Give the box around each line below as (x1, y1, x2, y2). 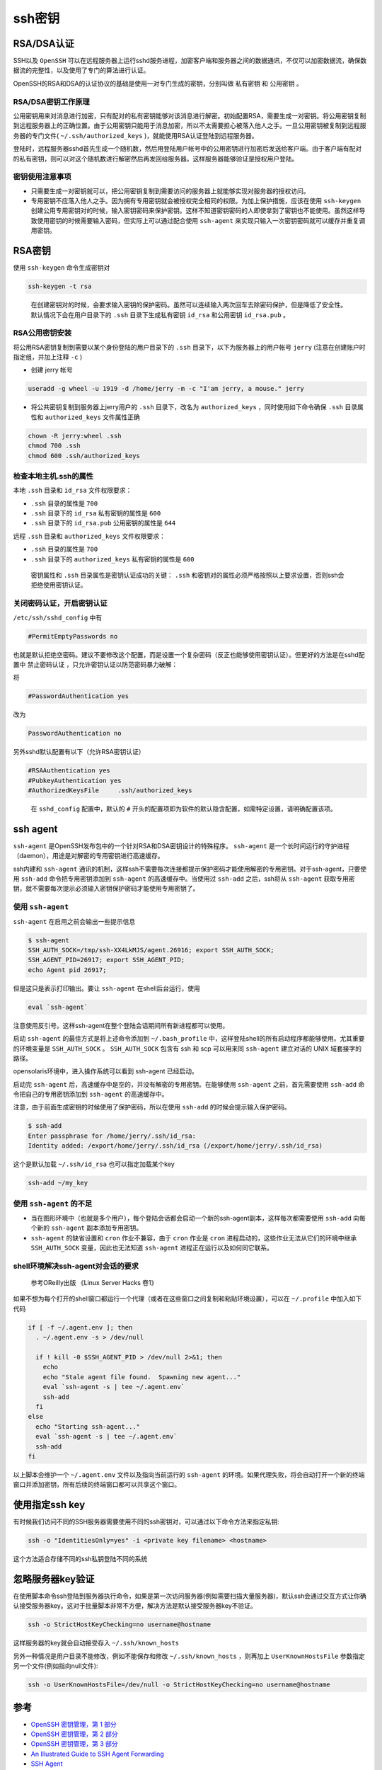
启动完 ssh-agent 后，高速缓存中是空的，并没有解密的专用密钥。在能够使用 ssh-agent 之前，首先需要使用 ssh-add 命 (13, 1080, 365, 1088)
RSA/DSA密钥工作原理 (13, 96, 90, 106)
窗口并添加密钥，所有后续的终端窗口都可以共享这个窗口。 (13, 1480, 180, 1489)
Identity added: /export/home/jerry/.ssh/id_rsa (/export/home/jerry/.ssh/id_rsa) (28, 1142, 323, 1150)
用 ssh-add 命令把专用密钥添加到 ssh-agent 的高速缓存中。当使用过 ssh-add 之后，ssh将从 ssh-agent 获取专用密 (13, 874, 355, 883)
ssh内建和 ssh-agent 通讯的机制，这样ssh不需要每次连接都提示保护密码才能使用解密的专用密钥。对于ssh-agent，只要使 (13, 864, 367, 873)
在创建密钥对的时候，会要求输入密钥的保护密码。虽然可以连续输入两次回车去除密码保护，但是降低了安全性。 (30, 301, 347, 309)
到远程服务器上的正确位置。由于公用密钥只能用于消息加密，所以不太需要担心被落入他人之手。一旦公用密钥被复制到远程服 (13, 121, 366, 130)
